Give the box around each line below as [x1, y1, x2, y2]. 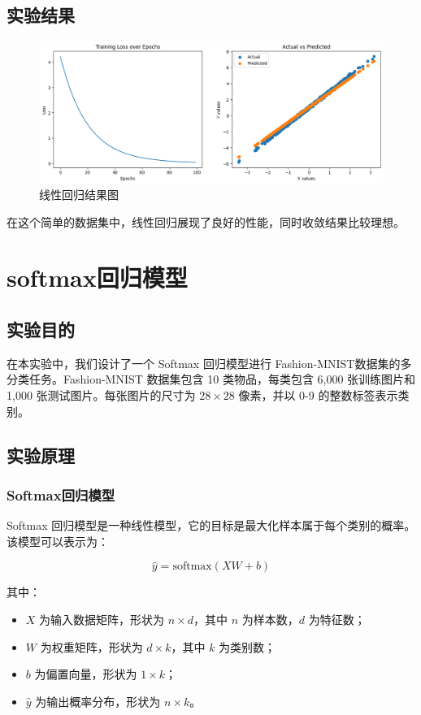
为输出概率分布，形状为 [35, 692, 161, 709]
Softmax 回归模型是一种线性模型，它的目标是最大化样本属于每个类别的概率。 [7, 517, 416, 534]
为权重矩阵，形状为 [40, 638, 143, 655]
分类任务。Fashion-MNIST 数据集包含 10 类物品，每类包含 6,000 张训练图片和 [7, 370, 416, 388]
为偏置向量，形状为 [34, 665, 137, 682]
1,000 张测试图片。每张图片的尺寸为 [7, 387, 196, 404]
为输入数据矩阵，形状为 [39, 611, 165, 628]
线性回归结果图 [39, 186, 119, 203]
